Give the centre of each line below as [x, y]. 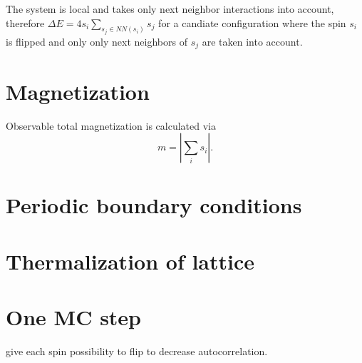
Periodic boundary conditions [154, 205]
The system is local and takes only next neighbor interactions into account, [170, 9]
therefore [25, 22]
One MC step [74, 317]
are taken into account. [252, 42]
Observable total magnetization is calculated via [111, 125]
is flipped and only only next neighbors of [97, 42]
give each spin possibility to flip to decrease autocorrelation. [137, 351]
